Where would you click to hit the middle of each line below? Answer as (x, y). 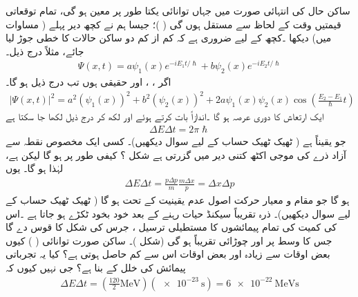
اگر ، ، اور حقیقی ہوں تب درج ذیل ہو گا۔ (88, 82)
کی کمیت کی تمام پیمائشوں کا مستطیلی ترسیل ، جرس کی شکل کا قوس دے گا (171, 227)
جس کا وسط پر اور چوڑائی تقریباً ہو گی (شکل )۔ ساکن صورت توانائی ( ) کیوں (169, 240)
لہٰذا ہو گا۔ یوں (35, 168)
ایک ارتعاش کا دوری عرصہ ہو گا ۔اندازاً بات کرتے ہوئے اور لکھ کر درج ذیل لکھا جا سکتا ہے (165, 116)
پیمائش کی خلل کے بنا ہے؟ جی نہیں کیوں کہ (96, 267)
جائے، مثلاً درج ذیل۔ (45, 51)
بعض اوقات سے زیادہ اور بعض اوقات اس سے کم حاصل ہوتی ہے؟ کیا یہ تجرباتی (168, 254)
